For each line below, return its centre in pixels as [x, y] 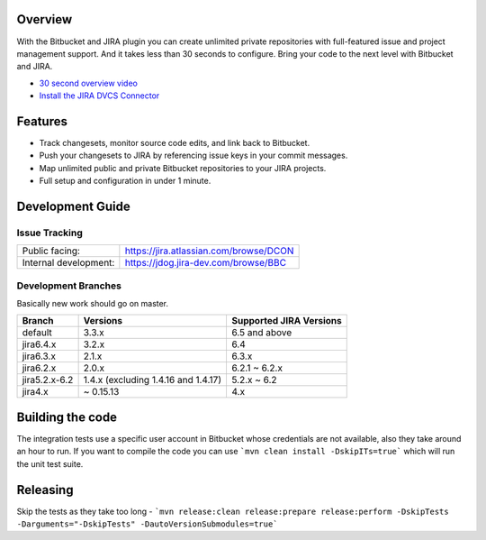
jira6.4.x [39, 344]
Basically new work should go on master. [93, 304]
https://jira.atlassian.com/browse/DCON [209, 251]
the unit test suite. [50, 463]
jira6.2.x [39, 368]
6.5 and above [261, 333]
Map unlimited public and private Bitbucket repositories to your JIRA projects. [183, 168]
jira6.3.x [39, 356]
